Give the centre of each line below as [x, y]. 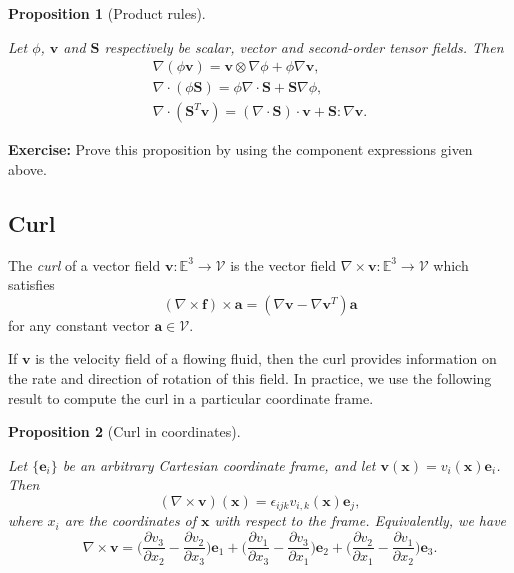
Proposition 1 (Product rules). [107, 13]
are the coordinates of [130, 520]
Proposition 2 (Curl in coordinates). [124, 431]
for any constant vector [79, 324]
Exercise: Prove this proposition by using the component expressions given [240, 149]
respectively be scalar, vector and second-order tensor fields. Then [304, 46]
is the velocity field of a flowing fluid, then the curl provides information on [266, 358]
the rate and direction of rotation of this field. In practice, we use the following [250, 378]
